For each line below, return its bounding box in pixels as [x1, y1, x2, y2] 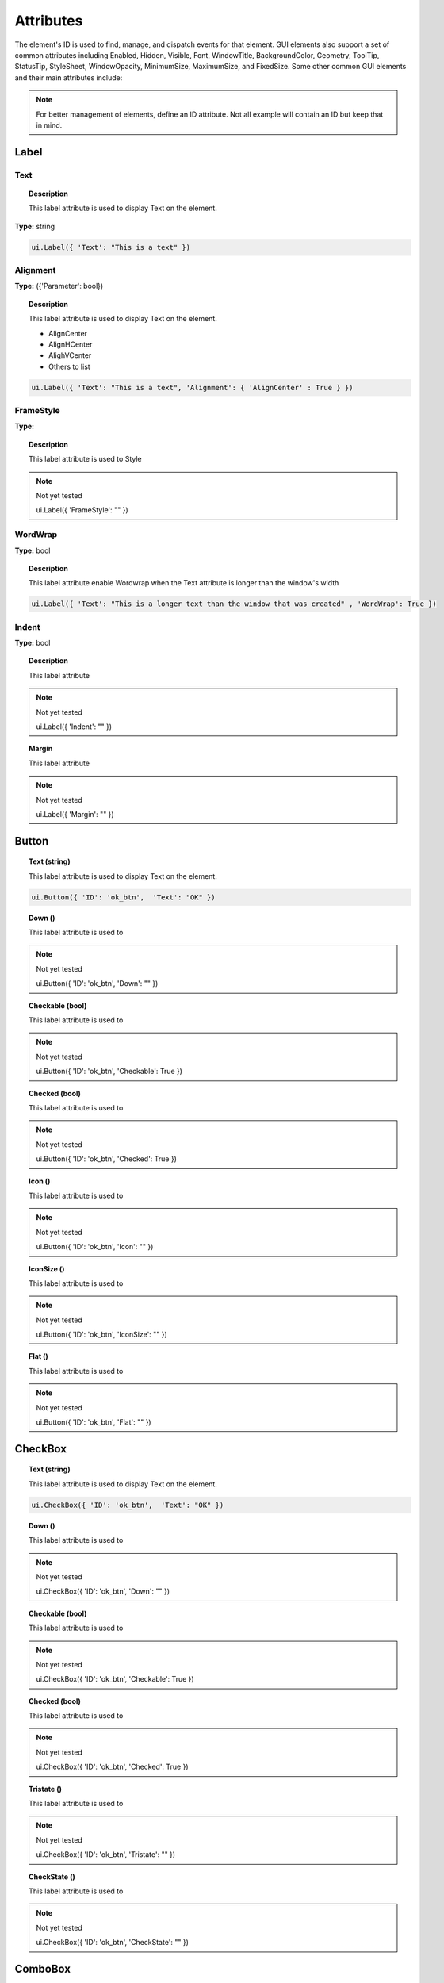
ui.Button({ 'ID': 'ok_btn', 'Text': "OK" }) [31, 892, 216, 902]
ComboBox [14, 1962, 71, 1975]
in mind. [36, 120, 63, 130]
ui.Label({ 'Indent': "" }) [36, 722, 113, 731]
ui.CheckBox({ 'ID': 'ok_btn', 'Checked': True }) [36, 1762, 189, 1772]
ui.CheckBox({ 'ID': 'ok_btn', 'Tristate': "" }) [36, 1850, 176, 1859]
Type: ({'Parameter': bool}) [14, 282, 104, 291]
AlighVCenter [48, 351, 92, 360]
